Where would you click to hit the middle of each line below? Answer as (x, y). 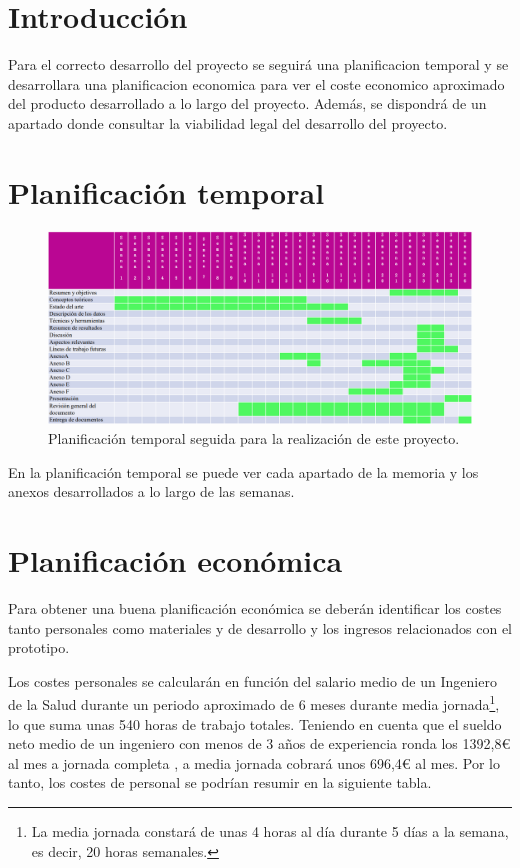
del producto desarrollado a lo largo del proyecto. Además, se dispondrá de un (247, 103)
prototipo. (39, 647)
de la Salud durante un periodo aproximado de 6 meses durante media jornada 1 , (254, 702)
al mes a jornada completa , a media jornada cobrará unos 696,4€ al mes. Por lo (254, 762)
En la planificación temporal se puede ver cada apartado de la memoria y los (243, 471)
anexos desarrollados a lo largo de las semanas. (151, 491)
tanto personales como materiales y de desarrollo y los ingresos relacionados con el (260, 627)
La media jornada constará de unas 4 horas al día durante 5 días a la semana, (270, 830)
